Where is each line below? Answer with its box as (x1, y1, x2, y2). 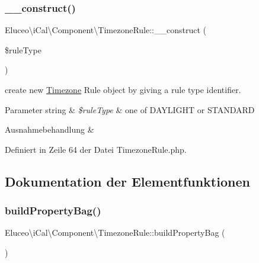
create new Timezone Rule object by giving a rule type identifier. (5, 84, 241, 95)
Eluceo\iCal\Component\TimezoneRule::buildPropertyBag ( (5, 226, 225, 239)
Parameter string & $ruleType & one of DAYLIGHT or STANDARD (5, 103, 255, 116)
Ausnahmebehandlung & (5, 123, 94, 136)
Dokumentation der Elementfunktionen (5, 172, 250, 190)
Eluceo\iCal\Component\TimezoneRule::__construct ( (5, 24, 207, 36)
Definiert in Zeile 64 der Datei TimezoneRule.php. (5, 143, 187, 155)
